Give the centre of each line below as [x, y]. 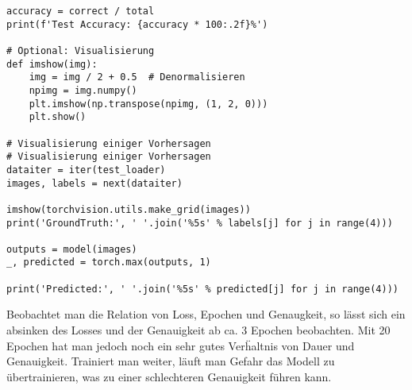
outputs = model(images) [72, 249]
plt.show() [58, 117]
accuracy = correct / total [81, 11]
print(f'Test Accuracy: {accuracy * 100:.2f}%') [137, 24]
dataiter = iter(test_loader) [86, 170]
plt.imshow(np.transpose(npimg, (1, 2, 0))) [148, 104]
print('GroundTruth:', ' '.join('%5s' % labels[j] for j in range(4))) [200, 223]
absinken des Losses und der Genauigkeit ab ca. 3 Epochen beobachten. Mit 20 [198, 330]
